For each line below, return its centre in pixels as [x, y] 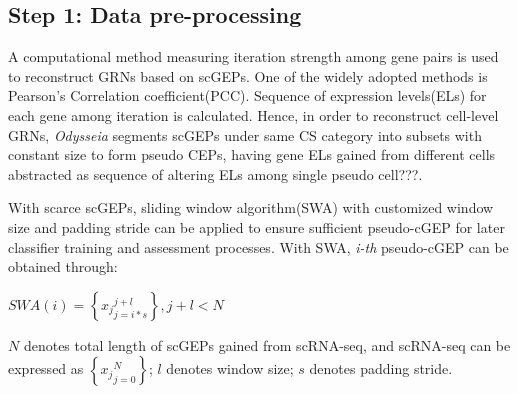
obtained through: [63, 266]
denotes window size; [230, 368]
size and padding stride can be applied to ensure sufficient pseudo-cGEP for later [256, 226]
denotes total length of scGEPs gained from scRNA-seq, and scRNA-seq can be [267, 344]
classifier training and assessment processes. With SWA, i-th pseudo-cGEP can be [258, 246]
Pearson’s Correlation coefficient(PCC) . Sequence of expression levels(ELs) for [247, 95]
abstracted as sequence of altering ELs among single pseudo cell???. [215, 173]
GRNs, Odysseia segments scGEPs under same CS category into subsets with [245, 134]
